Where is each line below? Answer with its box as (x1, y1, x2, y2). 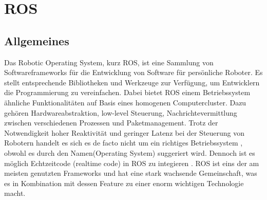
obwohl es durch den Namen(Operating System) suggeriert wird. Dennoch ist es (4, 147, 255, 158)
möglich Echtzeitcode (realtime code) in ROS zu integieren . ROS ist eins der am (4, 157, 259, 168)
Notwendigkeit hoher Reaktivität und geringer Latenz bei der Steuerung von (4, 127, 245, 138)
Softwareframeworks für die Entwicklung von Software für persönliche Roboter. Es (4, 67, 263, 78)
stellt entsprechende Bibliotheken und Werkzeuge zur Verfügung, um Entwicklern (4, 77, 260, 87)
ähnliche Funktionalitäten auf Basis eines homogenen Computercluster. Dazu (4, 97, 246, 107)
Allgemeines (4, 32, 69, 48)
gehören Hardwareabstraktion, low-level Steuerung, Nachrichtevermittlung (4, 107, 237, 118)
